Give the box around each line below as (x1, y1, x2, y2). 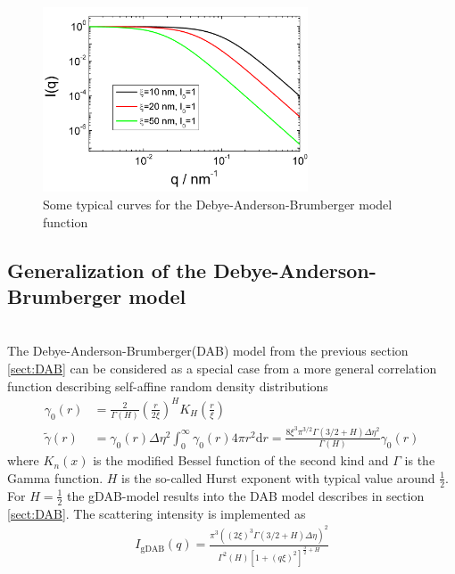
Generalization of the (7, 256, 207, 283)
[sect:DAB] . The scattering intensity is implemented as (7, 504, 306, 522)
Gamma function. (7, 468, 103, 487)
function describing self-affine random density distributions (7, 376, 328, 395)
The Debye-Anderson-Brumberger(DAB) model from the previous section (7, 341, 409, 360)
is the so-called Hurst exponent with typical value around (121, 468, 435, 487)
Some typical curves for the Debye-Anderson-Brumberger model (43, 195, 393, 214)
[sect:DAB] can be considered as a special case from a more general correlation (7, 359, 437, 377)
